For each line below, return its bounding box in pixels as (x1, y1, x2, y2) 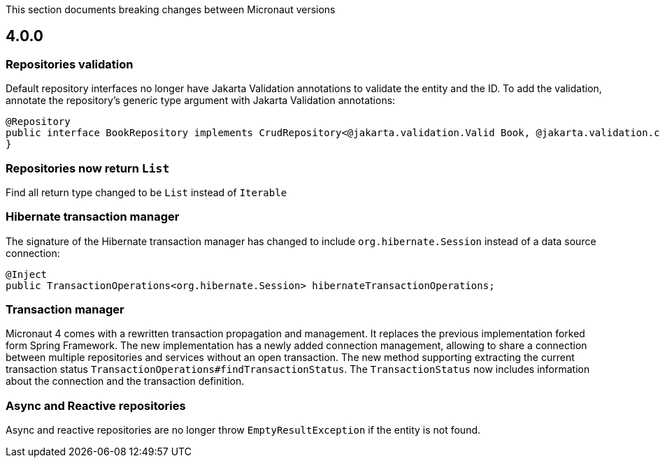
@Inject (6, 268, 48, 280)
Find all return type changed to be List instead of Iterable (6, 186, 287, 198)
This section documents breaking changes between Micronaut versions (6, 3, 336, 15)
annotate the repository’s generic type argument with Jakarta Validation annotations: (6, 94, 396, 107)
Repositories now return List (6, 161, 170, 175)
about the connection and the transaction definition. (6, 375, 245, 388)
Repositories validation (6, 57, 134, 71)
